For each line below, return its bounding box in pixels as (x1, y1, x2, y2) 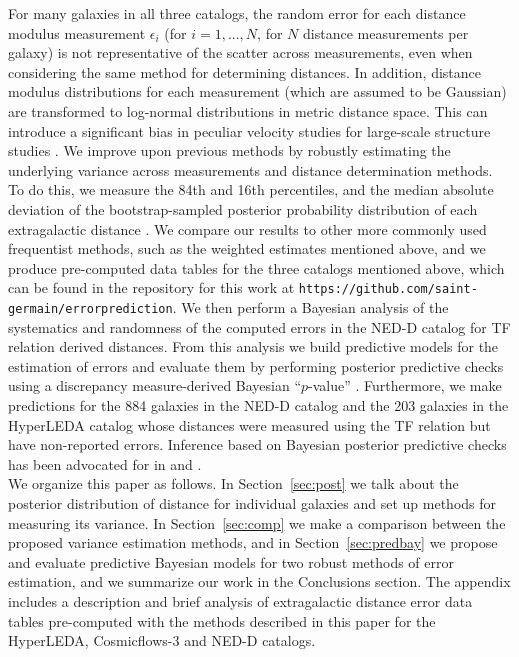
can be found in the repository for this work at (8, 277, 295, 298)
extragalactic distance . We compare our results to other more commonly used (8, 218, 487, 239)
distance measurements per (303, 22, 469, 43)
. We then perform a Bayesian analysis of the (172, 296, 449, 317)
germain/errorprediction (8, 301, 173, 316)
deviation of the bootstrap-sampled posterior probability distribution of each (8, 198, 478, 219)
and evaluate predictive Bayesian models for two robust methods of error (8, 551, 454, 572)
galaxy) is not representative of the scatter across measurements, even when (8, 42, 473, 63)
